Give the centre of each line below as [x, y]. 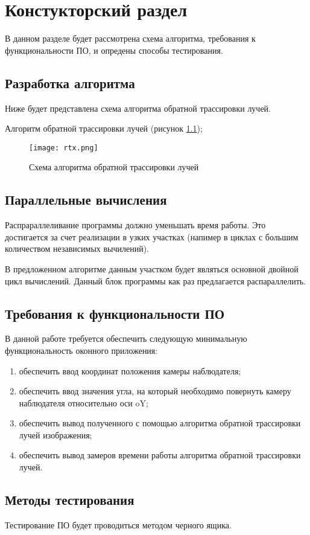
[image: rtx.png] [64, 148]
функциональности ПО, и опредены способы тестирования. [114, 50]
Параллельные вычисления [86, 200]
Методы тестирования [70, 500]
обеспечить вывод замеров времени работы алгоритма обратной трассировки [160, 455]
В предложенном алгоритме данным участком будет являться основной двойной [152, 268]
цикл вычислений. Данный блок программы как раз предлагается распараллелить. [156, 280]
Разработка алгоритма [70, 82]
